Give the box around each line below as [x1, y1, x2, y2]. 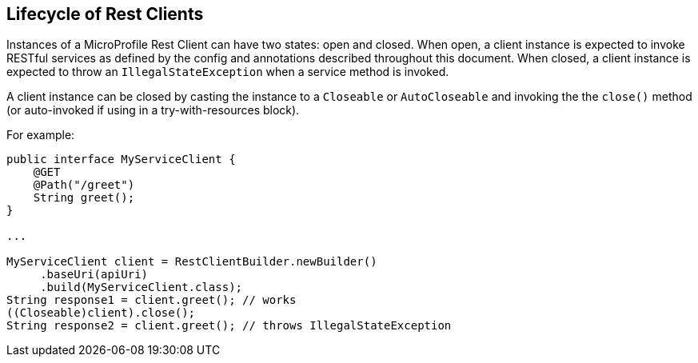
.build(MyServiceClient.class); [40, 281, 243, 294]
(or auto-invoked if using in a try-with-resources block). [6, 103, 300, 118]
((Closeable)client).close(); [6, 306, 196, 320]
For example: [6, 128, 75, 142]
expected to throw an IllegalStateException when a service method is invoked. [6, 65, 449, 79]
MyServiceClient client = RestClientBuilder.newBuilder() [6, 255, 377, 269]
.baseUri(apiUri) [40, 268, 149, 281]
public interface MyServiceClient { [6, 153, 236, 166]
